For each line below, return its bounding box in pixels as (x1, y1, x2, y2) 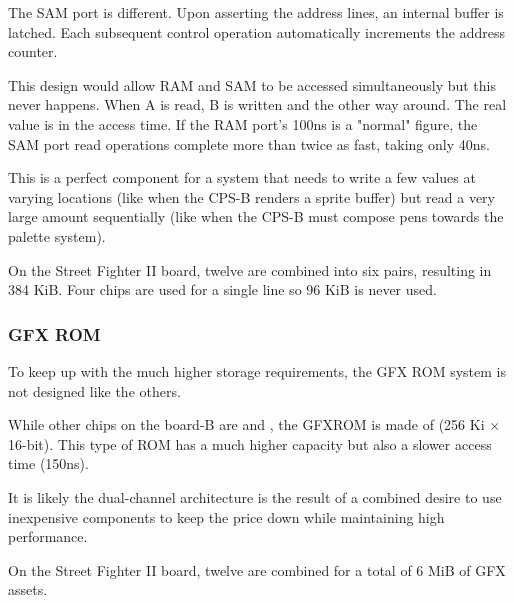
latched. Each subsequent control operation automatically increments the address (8, 21, 505, 42)
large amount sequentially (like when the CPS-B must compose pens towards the (8, 206, 504, 227)
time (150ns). (8, 453, 89, 474)
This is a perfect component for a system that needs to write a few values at (8, 167, 476, 188)
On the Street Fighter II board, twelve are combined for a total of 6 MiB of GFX (8, 559, 506, 580)
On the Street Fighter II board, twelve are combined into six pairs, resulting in (8, 259, 492, 280)
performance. (8, 526, 88, 547)
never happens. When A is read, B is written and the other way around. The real (8, 94, 507, 115)
